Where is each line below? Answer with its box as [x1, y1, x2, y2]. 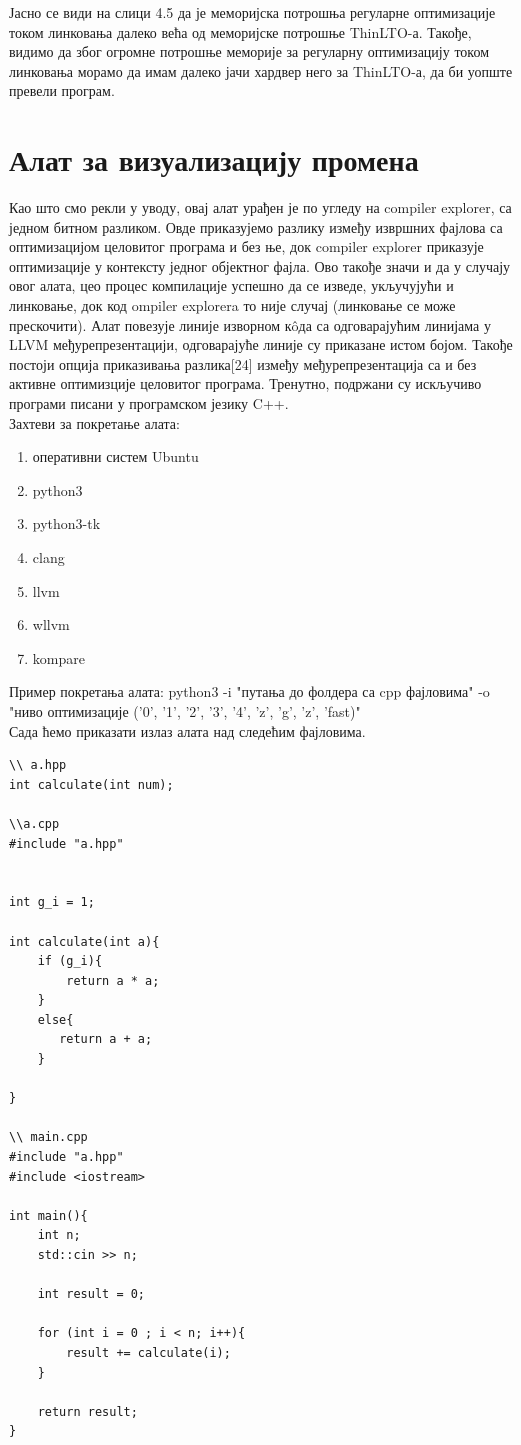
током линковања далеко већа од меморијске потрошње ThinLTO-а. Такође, [9, 21, 472, 42]
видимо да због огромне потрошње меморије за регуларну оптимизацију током [9, 41, 490, 62]
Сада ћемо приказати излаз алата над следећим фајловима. [9, 720, 366, 741]
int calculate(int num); [9, 777, 174, 792]
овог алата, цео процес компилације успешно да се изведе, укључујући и [9, 275, 454, 296]
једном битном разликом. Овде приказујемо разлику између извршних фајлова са [9, 216, 503, 237]
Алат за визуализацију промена [9, 139, 419, 180]
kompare [32, 647, 85, 668]
